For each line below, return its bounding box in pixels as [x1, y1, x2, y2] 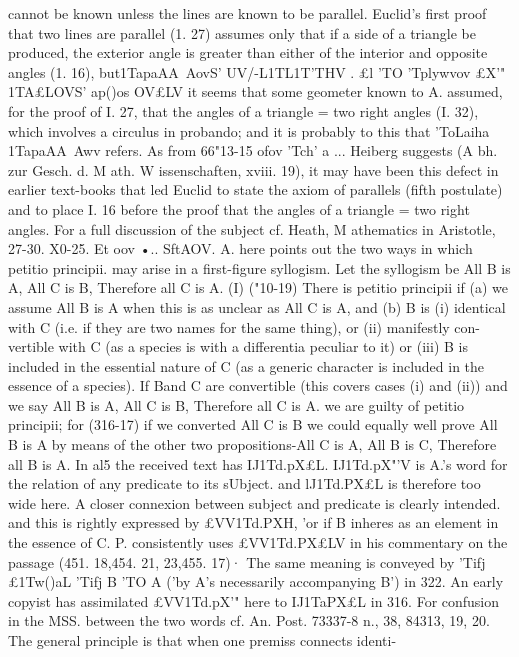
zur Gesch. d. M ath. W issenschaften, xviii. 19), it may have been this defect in [8, 159, 499, 180]
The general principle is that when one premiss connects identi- [8, 630, 397, 650]
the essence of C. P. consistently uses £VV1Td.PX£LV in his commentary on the [8, 532, 508, 553]
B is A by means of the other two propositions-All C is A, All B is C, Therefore [8, 434, 497, 455]
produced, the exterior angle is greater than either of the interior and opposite [8, 42, 488, 63]
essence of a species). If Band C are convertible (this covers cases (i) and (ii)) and [8, 375, 508, 396]
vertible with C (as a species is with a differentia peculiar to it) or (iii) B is [8, 336, 468, 357]
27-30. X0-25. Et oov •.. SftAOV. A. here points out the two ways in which [8, 238, 473, 259]
